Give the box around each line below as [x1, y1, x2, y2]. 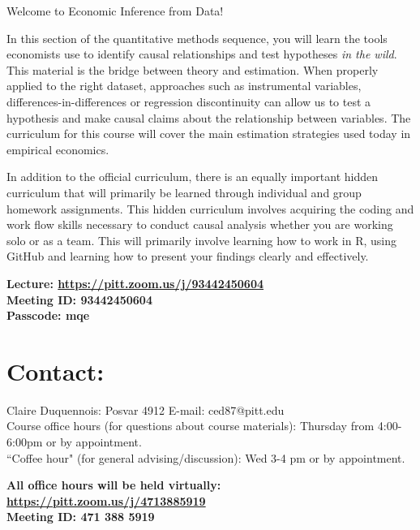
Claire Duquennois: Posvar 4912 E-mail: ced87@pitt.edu [6, 401, 285, 418]
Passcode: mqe [6, 307, 90, 324]
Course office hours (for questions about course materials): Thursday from [6, 417, 375, 434]
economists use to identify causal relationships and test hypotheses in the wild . [6, 45, 397, 62]
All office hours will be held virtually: [6, 476, 221, 493]
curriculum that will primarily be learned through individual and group [6, 183, 362, 200]
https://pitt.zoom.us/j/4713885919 [6, 492, 206, 509]
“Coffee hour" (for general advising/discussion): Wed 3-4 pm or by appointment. [6, 449, 405, 466]
